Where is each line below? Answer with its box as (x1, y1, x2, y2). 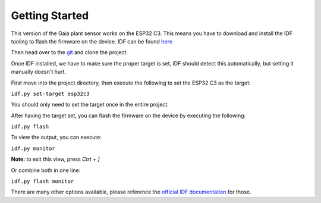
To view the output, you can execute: (11, 134, 102, 141)
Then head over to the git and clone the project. (11, 49, 128, 56)
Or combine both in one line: (11, 167, 81, 174)
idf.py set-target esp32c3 (11, 90, 90, 97)
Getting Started (11, 9, 89, 22)
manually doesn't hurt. (11, 68, 67, 76)
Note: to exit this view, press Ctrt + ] (11, 155, 100, 163)
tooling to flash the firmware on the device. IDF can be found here (11, 38, 172, 45)
